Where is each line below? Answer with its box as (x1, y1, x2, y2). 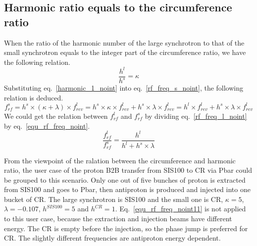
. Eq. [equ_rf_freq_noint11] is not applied (115, 203, 246, 214)
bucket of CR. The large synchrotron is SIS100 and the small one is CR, (4, 194, 223, 204)
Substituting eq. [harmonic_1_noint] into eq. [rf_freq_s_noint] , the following (4, 83, 244, 93)
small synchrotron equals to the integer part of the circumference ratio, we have (4, 47, 246, 57)
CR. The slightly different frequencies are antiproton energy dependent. (4, 233, 221, 243)
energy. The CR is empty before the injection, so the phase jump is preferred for (4, 223, 248, 233)
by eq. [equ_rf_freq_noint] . (4, 120, 90, 131)
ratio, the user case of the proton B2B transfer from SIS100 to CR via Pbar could (4, 165, 253, 175)
